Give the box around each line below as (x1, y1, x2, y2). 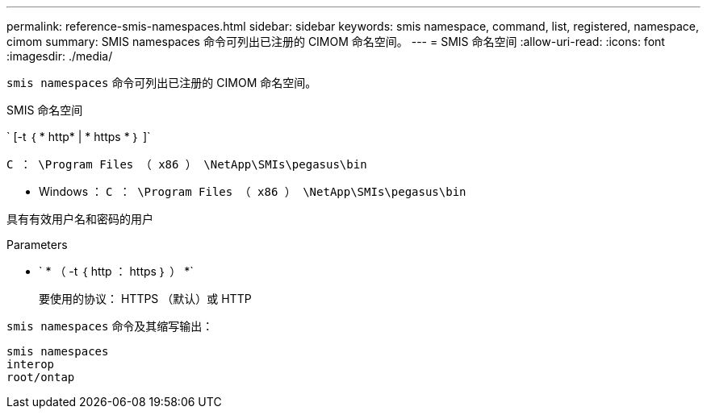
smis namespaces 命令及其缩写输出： (6, 319, 214, 333)
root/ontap (6, 371, 75, 384)
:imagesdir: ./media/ (6, 49, 113, 63)
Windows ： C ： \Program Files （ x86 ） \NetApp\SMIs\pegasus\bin (39, 185, 466, 198)
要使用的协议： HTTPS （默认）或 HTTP (39, 292, 252, 305)
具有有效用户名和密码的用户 (6, 212, 153, 226)
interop (6, 358, 55, 371)
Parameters (6, 238, 68, 251)
